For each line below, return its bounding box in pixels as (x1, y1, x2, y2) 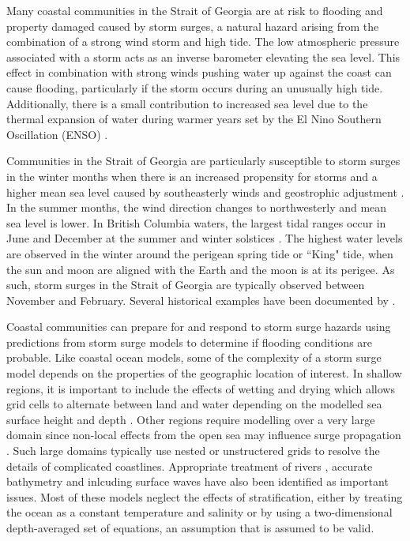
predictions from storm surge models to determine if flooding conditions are (6, 333, 373, 350)
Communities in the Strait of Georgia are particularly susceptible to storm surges (6, 152, 401, 169)
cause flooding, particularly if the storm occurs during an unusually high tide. (6, 79, 383, 96)
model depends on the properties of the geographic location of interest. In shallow (6, 365, 402, 381)
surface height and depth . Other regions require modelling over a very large (6, 411, 375, 427)
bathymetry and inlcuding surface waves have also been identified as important (6, 473, 389, 490)
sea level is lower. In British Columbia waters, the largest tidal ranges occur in (6, 214, 386, 231)
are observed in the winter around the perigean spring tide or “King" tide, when (6, 245, 393, 261)
